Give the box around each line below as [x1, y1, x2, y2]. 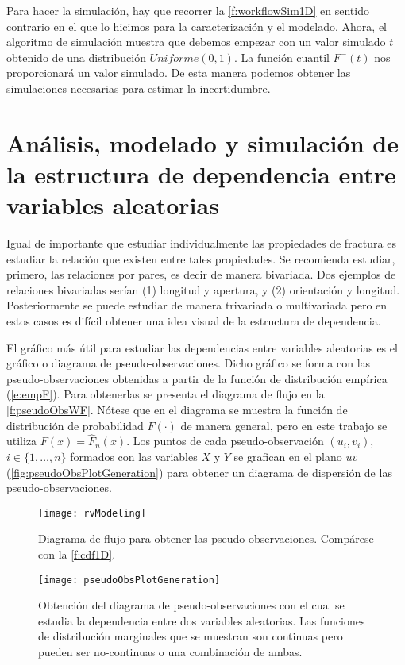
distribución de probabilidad [6, 417, 144, 433]
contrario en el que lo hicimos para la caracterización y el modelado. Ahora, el [6, 17, 388, 34]
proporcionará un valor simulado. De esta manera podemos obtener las [6, 64, 351, 81]
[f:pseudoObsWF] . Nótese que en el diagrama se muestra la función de [6, 402, 348, 417]
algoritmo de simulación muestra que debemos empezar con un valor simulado [6, 33, 386, 50]
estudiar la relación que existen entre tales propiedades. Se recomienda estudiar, [6, 250, 395, 267]
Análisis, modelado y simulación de [6, 126, 399, 159]
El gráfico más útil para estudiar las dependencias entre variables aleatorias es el [6, 339, 398, 356]
